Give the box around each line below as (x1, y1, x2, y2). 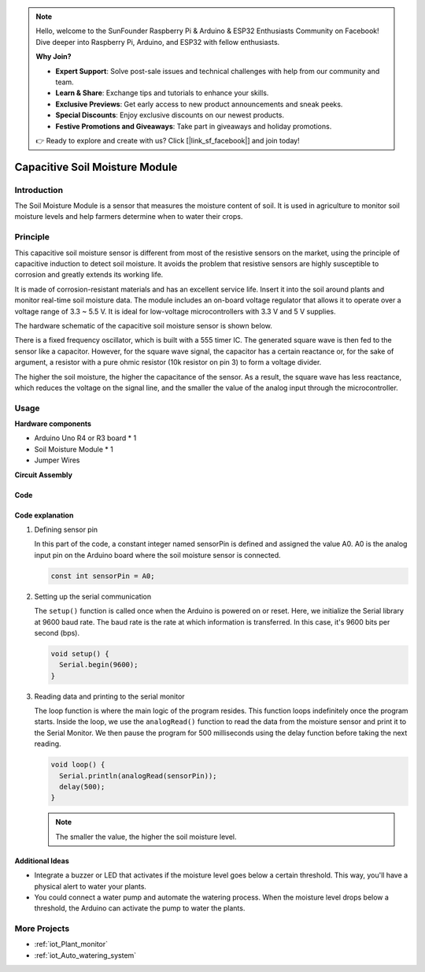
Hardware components (14, 419, 92, 428)
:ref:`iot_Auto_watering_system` (34, 950, 137, 960)
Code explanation (14, 510, 74, 520)
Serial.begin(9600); (59, 660, 139, 670)
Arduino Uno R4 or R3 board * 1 (34, 433, 137, 443)
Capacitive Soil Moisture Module (14, 160, 178, 173)
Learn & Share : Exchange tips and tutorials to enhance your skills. (55, 88, 269, 98)
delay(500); (59, 782, 105, 791)
